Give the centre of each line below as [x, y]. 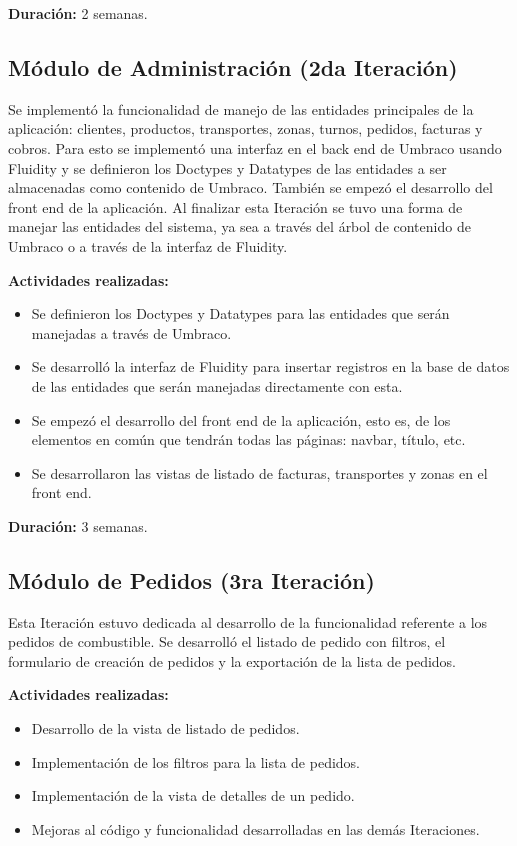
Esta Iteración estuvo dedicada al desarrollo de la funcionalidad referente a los [248, 621]
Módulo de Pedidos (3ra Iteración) [191, 579]
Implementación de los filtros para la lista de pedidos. [196, 761]
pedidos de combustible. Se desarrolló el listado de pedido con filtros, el [227, 641]
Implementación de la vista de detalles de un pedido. [193, 795]
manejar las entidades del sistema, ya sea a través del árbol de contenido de [239, 226]
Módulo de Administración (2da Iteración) [233, 66]
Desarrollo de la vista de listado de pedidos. [165, 728]
